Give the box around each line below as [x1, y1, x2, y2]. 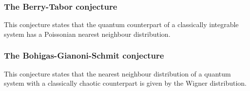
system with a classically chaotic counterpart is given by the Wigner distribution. [4, 78, 247, 88]
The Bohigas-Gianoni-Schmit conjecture [4, 49, 164, 61]
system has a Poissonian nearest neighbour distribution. [4, 29, 171, 39]
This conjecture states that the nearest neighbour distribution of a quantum [4, 68, 231, 78]
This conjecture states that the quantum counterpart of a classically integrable [4, 19, 239, 30]
